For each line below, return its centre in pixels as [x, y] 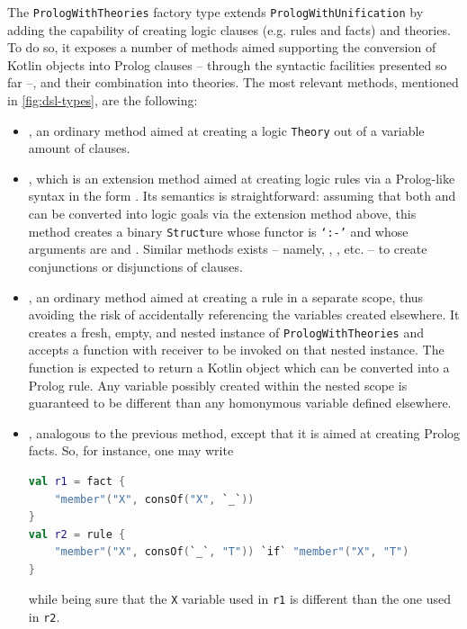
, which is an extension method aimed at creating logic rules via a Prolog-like [242, 178]
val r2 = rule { [77, 534]
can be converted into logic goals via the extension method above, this [222, 214]
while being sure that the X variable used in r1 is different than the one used [239, 599]
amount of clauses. [79, 148]
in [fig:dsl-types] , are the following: [103, 100]
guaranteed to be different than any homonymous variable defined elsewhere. [240, 403]
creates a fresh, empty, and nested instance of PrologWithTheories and [226, 332]
